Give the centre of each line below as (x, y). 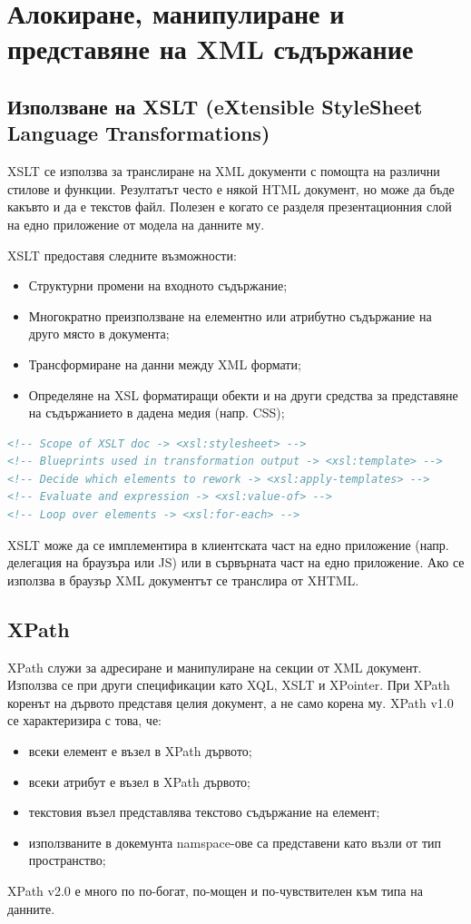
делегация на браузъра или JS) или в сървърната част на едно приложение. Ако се (236, 562)
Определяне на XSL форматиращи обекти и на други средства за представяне (243, 394)
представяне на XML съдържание (211, 49)
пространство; (67, 860)
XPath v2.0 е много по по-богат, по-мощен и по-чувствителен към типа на (215, 890)
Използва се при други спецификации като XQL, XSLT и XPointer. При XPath (229, 685)
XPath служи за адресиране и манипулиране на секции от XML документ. (215, 667)
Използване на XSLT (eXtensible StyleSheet (215, 106)
